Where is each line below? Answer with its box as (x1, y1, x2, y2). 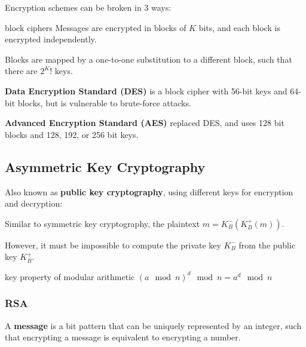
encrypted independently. (5, 33, 97, 45)
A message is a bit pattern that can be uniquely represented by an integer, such (5, 319, 302, 331)
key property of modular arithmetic (5, 270, 135, 282)
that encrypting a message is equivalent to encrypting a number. (5, 331, 241, 343)
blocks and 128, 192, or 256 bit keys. (5, 128, 139, 140)
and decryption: (5, 197, 63, 210)
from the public (238, 238, 296, 251)
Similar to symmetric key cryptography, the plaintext (5, 217, 200, 229)
